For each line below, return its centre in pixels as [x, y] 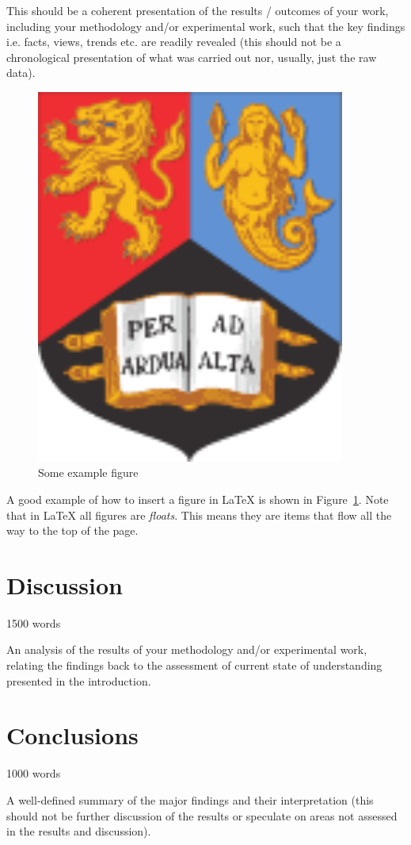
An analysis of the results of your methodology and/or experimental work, [187, 649]
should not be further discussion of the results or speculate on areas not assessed [202, 815]
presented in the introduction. [79, 680]
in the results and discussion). [79, 831]
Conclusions [72, 735]
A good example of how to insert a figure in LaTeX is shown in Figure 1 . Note [198, 499]
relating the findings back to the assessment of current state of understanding [194, 665]
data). [21, 73]
